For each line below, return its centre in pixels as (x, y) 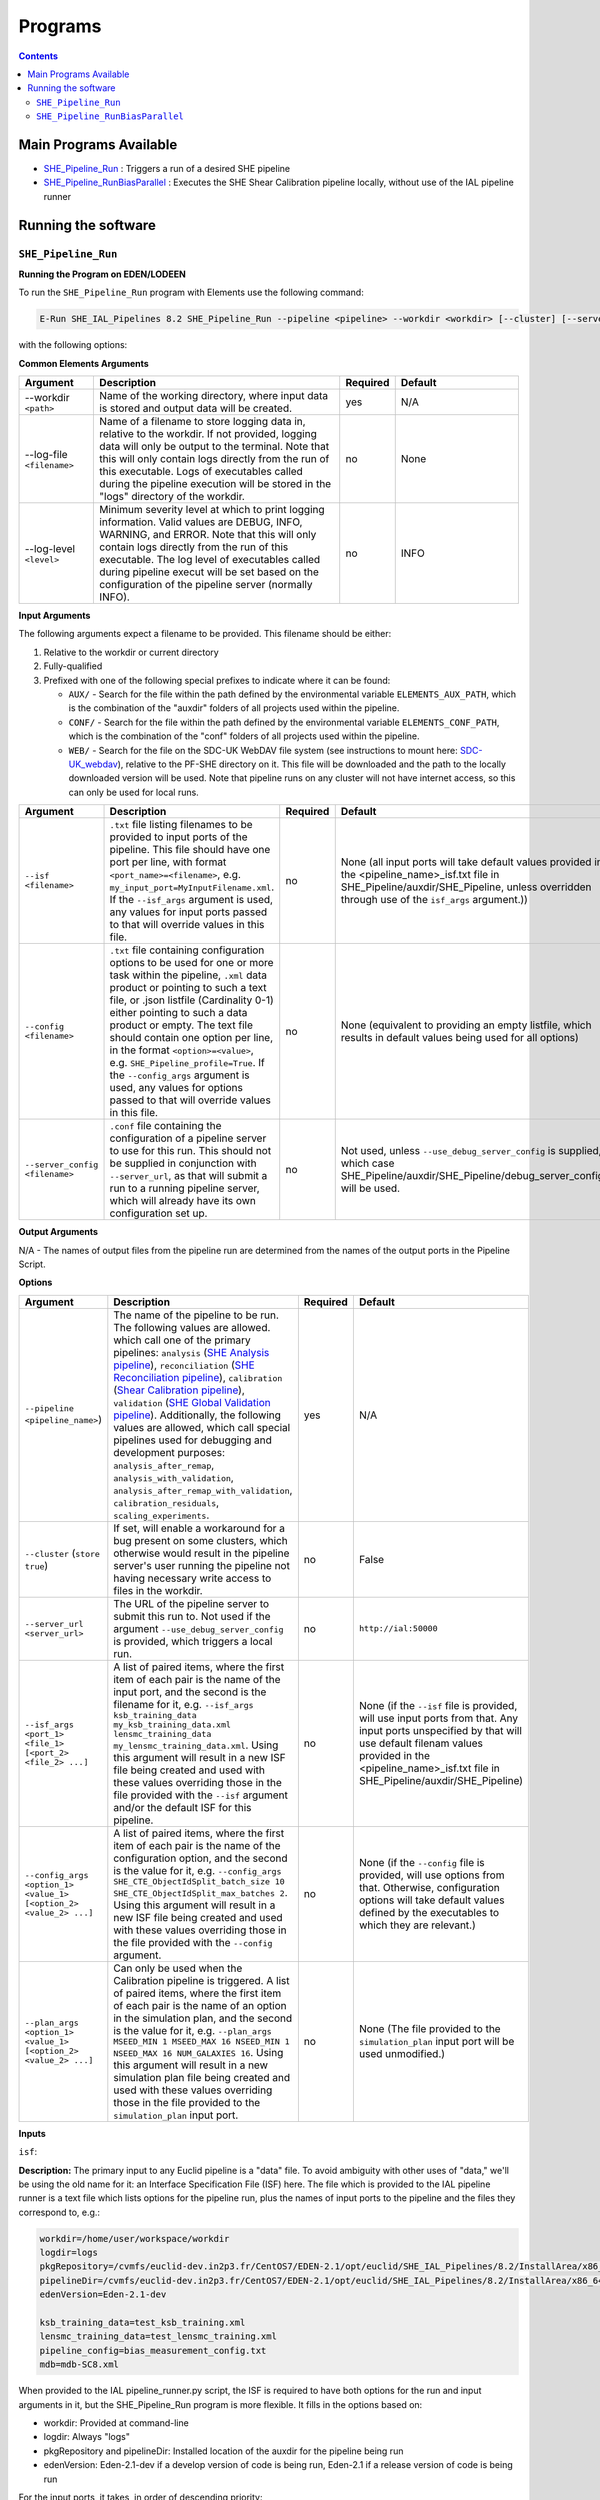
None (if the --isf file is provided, (438, 1706)
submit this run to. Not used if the (192, 1616)
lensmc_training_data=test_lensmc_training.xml (158, 2336)
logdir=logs (69, 2253)
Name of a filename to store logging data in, (202, 422)
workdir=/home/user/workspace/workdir (134, 2238)
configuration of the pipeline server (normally (206, 585)
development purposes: (169, 1452)
